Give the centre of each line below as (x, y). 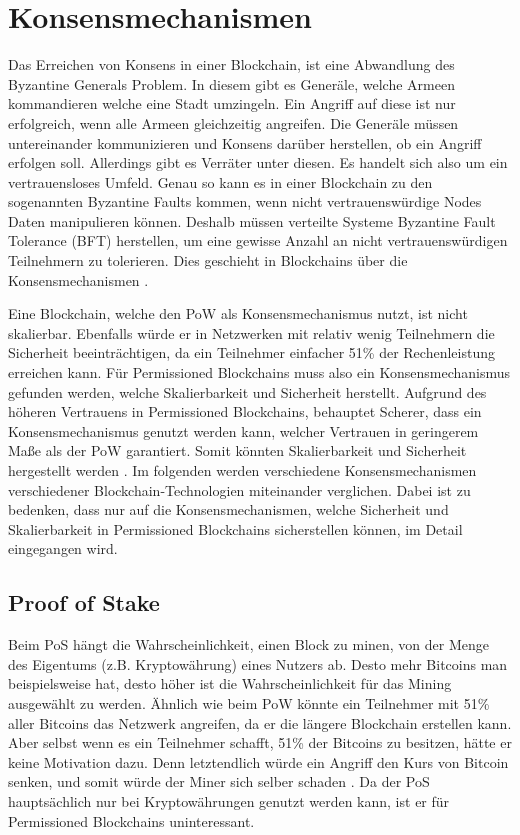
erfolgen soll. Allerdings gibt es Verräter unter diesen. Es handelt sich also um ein (258, 162)
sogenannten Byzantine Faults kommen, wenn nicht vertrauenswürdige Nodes (245, 201)
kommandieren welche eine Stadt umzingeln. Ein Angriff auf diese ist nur (232, 103)
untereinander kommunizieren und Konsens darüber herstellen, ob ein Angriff (245, 142)
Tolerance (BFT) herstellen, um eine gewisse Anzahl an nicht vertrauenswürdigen (258, 240)
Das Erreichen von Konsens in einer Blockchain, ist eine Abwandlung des (231, 64)
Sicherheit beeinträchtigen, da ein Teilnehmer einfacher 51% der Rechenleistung (251, 352)
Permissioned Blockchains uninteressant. (131, 820)
